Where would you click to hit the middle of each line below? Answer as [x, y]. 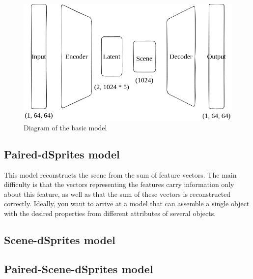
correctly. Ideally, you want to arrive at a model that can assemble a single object [127, 203]
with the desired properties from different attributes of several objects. [110, 213]
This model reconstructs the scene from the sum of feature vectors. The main [120, 174]
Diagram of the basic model [65, 127]
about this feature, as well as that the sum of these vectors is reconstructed [117, 194]
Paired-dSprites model [62, 154]
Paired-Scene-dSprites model [79, 268]
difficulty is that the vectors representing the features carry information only [119, 184]
